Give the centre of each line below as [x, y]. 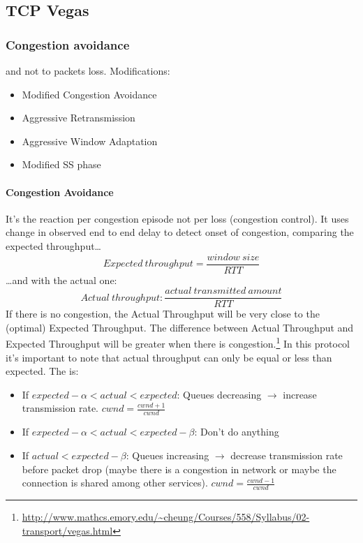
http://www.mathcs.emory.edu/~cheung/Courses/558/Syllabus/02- [166, 516]
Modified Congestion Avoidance [89, 94]
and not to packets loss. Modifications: [88, 70]
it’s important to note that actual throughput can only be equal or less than [169, 357]
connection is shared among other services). [115, 483]
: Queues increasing [168, 455]
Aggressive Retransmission [79, 118]
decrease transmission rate [287, 455]
